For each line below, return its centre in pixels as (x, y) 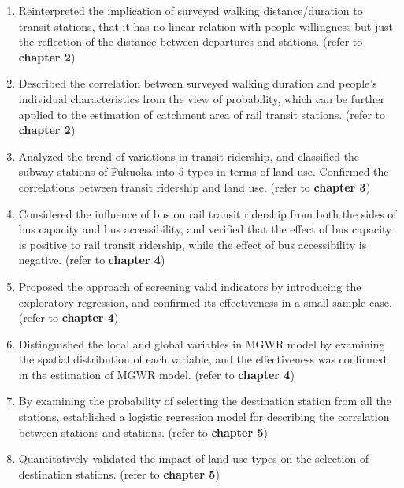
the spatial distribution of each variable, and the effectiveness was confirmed (202, 359)
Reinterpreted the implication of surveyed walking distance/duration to (191, 10)
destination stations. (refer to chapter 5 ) (119, 473)
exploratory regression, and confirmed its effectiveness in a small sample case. (205, 302)
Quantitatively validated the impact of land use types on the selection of (194, 458)
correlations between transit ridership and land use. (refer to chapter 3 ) (195, 186)
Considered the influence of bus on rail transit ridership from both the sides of (208, 213)
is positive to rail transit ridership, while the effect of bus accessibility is (193, 244)
